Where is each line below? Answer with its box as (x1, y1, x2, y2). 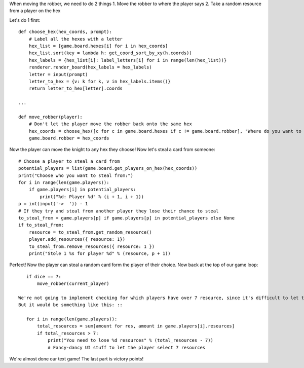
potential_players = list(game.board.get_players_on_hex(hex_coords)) (18, 165, 198, 171)
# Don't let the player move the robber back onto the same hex (28, 121, 192, 127)
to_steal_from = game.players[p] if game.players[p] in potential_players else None (18, 215, 235, 220)
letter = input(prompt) (28, 71, 88, 77)
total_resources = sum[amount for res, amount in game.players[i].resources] (37, 323, 235, 329)
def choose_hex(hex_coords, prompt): (18, 29, 112, 35)
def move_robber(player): (18, 114, 83, 120)
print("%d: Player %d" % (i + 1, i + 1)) (40, 194, 144, 200)
